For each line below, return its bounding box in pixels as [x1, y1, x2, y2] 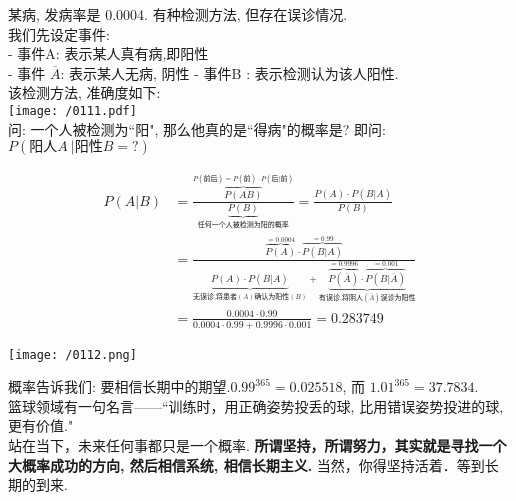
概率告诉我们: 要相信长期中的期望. [8, 376, 231, 397]
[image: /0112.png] [8, 347, 137, 362]
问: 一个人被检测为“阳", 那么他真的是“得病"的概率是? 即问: [8, 118, 386, 139]
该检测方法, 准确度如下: [8, 82, 161, 103]
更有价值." [8, 415, 74, 436]
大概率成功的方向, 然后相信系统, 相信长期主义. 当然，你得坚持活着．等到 [8, 454, 485, 475]
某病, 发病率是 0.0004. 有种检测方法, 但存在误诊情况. [8, 4, 348, 24]
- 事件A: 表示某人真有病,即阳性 [8, 43, 209, 64]
